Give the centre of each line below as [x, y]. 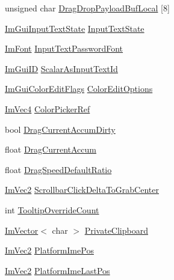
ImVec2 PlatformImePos [49, 250]
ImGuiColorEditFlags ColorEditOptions [79, 89]
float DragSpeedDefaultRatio [58, 169]
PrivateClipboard [116, 230]
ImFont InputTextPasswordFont [64, 48]
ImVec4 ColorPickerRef [48, 108]
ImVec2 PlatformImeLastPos [57, 270]
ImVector [22, 230]
